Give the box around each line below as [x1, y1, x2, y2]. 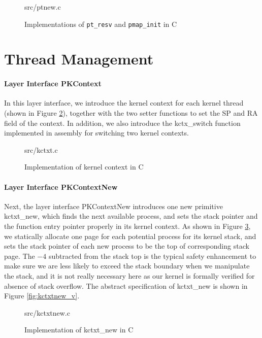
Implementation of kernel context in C [24, 161, 144, 172]
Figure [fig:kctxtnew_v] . [4, 290, 80, 301]
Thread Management [4, 48, 154, 69]
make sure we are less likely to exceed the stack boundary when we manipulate [4, 260, 250, 271]
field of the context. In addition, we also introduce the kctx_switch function [4, 117, 241, 128]
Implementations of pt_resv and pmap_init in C [24, 18, 177, 29]
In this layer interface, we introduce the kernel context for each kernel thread [4, 97, 244, 108]
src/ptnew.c [24, 2, 61, 12]
